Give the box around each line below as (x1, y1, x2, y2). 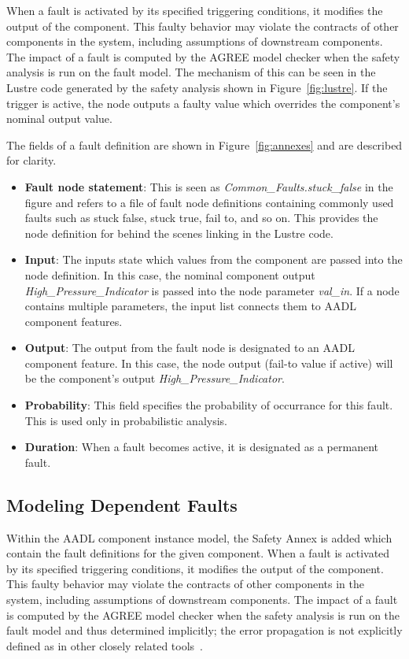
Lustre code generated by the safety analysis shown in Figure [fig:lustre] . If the (6, 79, 388, 95)
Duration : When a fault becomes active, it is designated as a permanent (24, 439, 378, 455)
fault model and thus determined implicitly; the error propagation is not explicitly (6, 622, 403, 639)
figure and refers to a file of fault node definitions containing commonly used (24, 194, 394, 210)
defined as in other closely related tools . (6, 637, 203, 653)
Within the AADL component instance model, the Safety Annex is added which (6, 529, 392, 546)
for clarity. (6, 152, 57, 168)
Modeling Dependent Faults (6, 492, 238, 516)
